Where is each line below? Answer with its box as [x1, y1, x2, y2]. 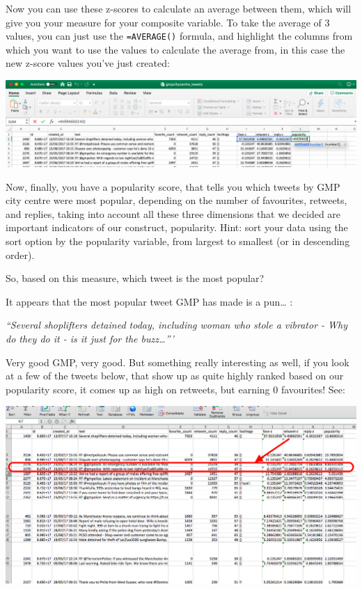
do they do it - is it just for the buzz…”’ [6, 331, 174, 345]
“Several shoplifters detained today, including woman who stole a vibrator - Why [6, 317, 348, 332]
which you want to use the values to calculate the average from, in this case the [6, 42, 345, 56]
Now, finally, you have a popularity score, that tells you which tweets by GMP [6, 179, 340, 194]
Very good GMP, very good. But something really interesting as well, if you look [6, 354, 349, 369]
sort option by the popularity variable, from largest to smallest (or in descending [6, 234, 350, 249]
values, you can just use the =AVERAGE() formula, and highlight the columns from [6, 29, 353, 43]
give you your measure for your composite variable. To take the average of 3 [6, 15, 330, 29]
